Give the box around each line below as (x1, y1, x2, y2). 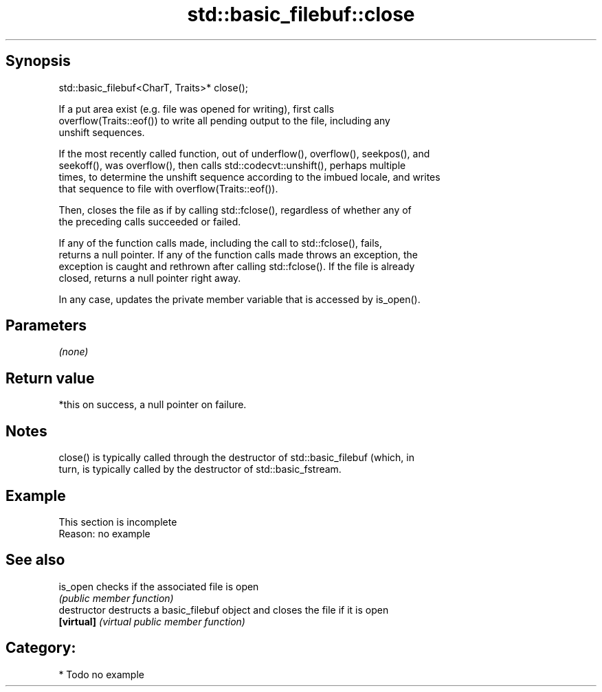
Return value (5, 369, 95, 387)
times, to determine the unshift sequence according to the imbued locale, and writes (58, 170, 441, 183)
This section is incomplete (58, 515, 177, 528)
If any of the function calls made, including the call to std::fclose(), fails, (58, 236, 383, 249)
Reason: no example (58, 527, 150, 539)
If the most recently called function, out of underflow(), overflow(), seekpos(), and (58, 147, 430, 159)
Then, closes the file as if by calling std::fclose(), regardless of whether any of (58, 203, 412, 216)
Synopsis (5, 52, 71, 70)
